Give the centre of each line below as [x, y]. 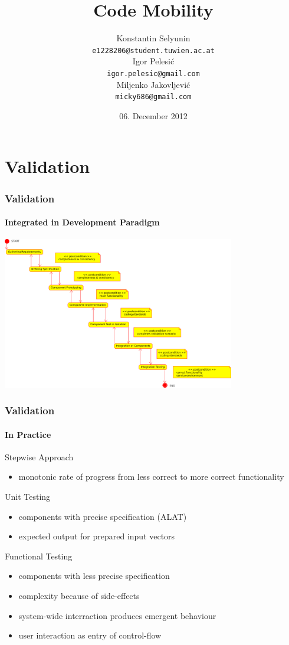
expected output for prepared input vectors [97, 536]
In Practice [28, 434]
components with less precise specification [94, 576]
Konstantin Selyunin [153, 38]
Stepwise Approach [39, 456]
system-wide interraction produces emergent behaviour [117, 615]
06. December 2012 [153, 115]
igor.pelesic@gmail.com [153, 73]
